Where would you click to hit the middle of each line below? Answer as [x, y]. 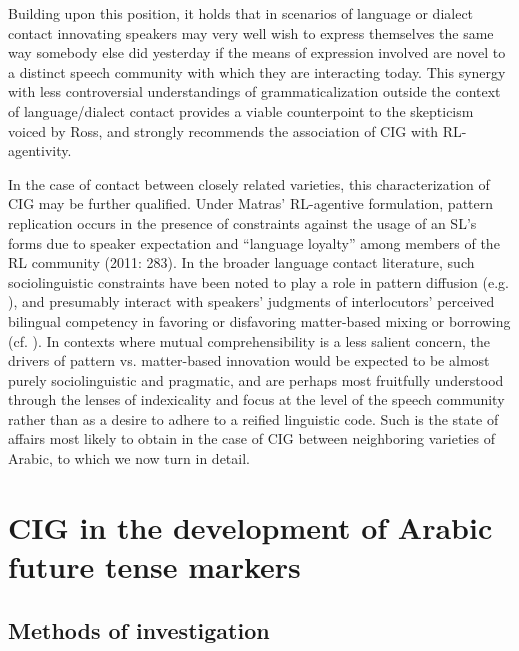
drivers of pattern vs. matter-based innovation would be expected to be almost [249, 360]
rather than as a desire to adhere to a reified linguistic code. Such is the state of [253, 418]
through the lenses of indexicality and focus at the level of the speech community [256, 399]
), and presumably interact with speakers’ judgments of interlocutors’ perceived [251, 301]
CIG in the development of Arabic [250, 526]
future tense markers [154, 566]
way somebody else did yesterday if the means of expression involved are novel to [257, 52]
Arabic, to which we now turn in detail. [129, 458]
